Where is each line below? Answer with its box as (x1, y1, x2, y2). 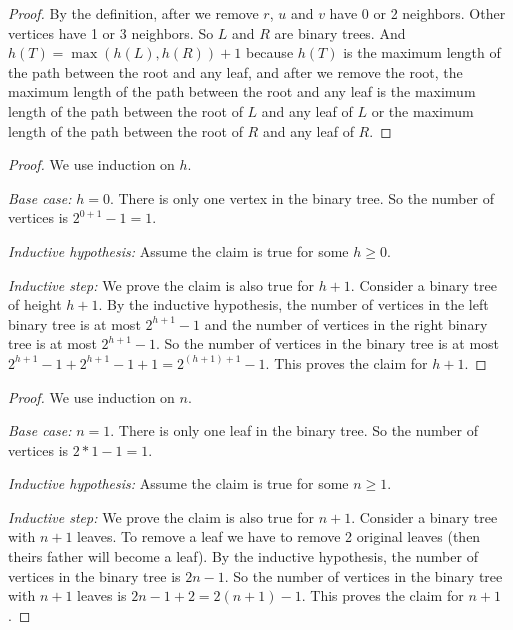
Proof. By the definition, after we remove (8, 3, 259, 23)
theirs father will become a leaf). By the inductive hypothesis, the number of (8, 546, 478, 567)
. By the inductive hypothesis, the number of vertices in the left (98, 294, 489, 315)
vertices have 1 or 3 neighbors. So (8, 22, 214, 43)
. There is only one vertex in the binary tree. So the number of (109, 187, 495, 208)
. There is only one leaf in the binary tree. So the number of (110, 420, 479, 441)
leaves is (77, 585, 127, 606)
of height (8, 294, 62, 315)
